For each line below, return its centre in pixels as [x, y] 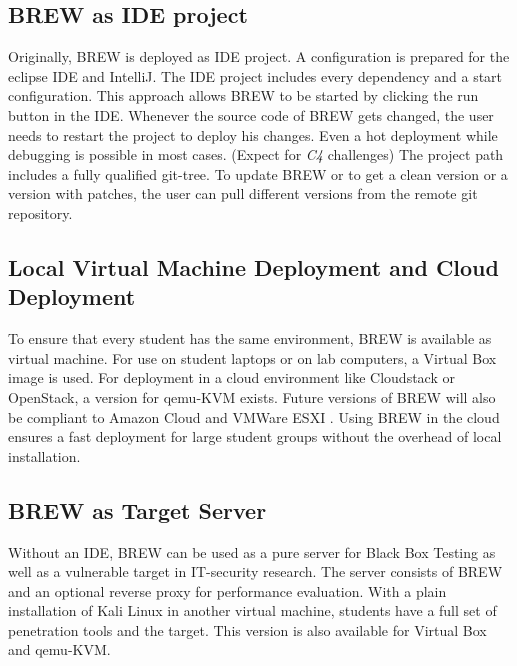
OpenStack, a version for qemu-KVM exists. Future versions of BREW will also [252, 396]
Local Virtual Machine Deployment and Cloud [253, 266]
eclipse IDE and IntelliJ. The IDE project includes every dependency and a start [255, 75]
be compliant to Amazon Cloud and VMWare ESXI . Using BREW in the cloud [254, 416]
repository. [40, 212]
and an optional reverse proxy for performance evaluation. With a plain [227, 590]
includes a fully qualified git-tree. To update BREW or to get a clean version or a [258, 173]
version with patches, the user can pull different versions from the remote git [243, 193]
